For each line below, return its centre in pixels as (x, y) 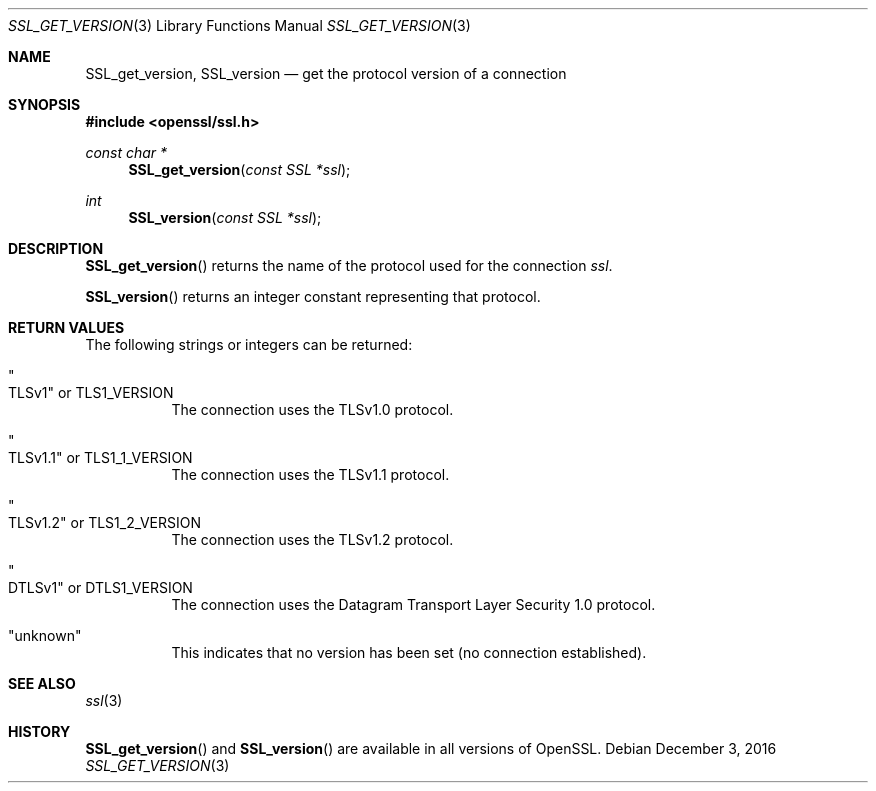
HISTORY (39, 731)
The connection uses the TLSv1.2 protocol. (312, 539)
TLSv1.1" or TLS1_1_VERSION (100, 457)
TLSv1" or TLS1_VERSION (91, 392)
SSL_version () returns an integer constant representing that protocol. (313, 296)
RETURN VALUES (66, 327)
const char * (126, 152)
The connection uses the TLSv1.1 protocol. (310, 474)
